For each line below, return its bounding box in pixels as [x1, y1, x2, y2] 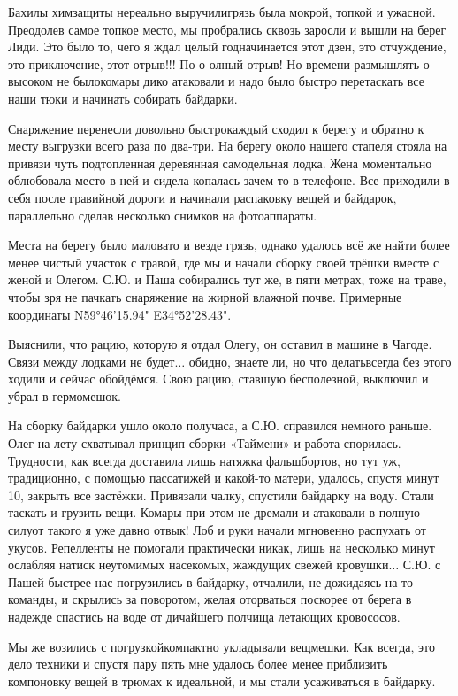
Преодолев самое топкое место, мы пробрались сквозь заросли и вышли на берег [8, 19, 447, 38]
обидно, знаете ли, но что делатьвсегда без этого [188, 352, 452, 370]
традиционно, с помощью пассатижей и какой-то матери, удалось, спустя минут [8, 468, 439, 487]
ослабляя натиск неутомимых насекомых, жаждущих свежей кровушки [8, 555, 389, 574]
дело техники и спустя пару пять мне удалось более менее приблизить [8, 654, 388, 673]
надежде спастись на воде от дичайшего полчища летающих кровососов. [8, 607, 401, 625]
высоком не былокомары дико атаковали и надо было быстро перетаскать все [8, 72, 424, 90]
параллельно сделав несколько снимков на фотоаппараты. [8, 205, 317, 224]
